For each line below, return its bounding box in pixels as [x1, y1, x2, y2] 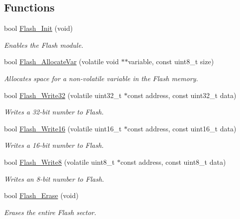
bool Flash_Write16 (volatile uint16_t [4, 123, 122, 133]
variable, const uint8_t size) [128, 56, 214, 67]
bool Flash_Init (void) [4, 23, 73, 33]
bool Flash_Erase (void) [4, 190, 79, 201]
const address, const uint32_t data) [127, 90, 237, 100]
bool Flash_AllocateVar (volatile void [4, 56, 119, 67]
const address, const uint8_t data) [120, 156, 226, 167]
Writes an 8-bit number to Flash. [4, 173, 104, 184]
